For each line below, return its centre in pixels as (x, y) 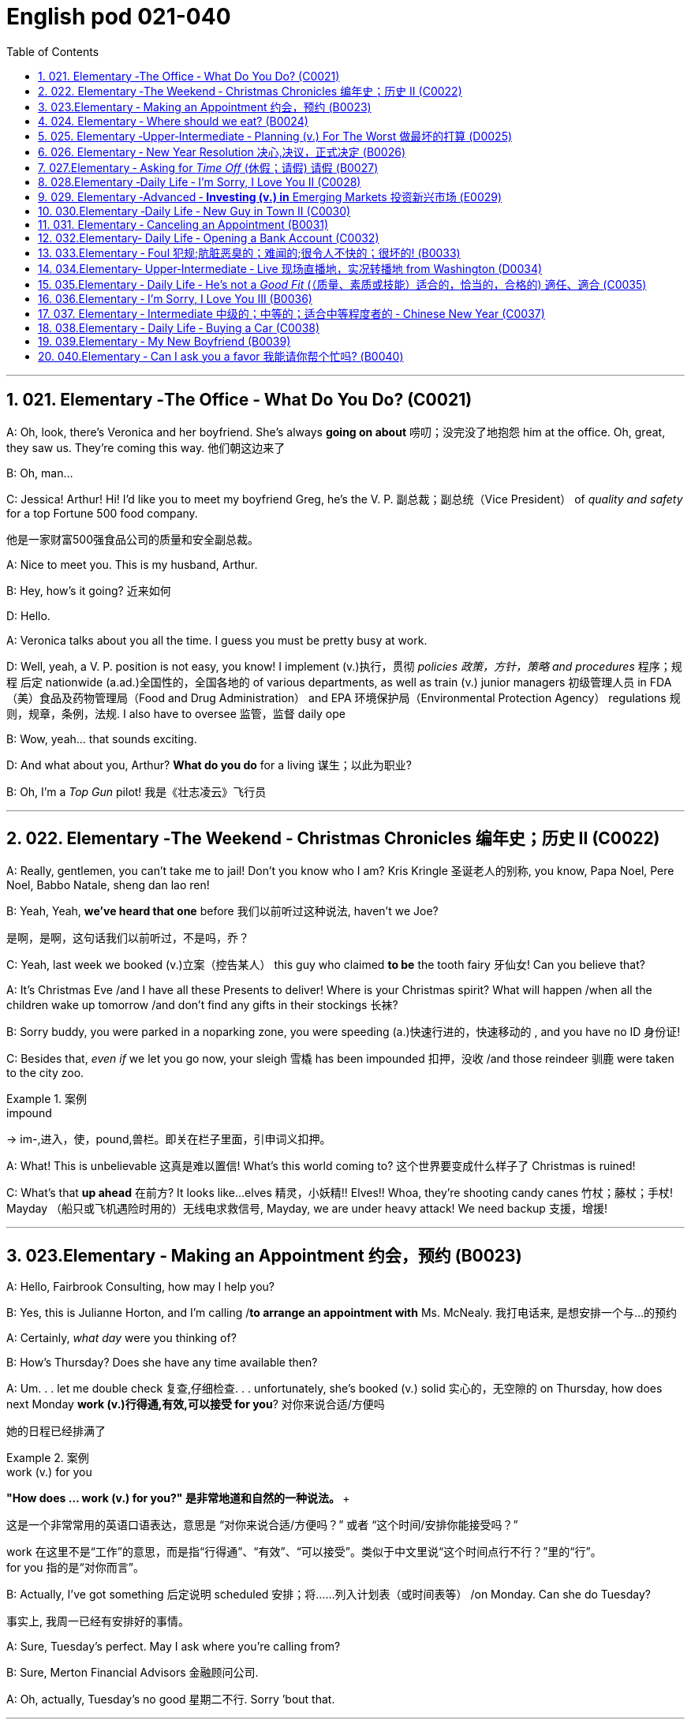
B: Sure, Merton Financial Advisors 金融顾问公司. (133, 1673)
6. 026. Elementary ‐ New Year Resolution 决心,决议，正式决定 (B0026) (222, 151)
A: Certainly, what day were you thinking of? (121, 1338)
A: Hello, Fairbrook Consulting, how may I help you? (140, 1287)
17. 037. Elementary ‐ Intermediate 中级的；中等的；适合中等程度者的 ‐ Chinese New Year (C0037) (291, 313)
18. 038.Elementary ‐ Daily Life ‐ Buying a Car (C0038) (179, 327)
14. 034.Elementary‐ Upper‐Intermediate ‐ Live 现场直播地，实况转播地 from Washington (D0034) (290, 268)
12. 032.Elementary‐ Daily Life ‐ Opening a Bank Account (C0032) (209, 237)
